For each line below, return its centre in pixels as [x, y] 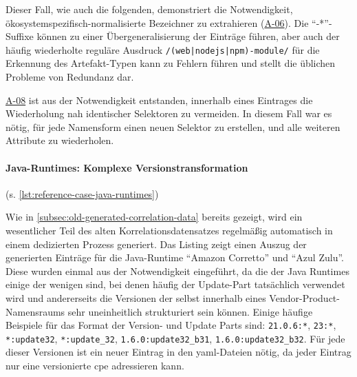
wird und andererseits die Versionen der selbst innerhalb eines [136, 297]
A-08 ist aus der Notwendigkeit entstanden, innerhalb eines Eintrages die [159, 100]
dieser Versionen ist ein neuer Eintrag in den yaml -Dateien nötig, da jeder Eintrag [178, 352]
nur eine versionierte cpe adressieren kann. [95, 366]
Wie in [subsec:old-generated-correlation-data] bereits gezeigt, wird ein [154, 217]
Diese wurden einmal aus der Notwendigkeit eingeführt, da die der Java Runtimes [177, 271]
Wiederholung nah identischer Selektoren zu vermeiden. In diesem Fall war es [169, 113]
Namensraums [35, 311]
